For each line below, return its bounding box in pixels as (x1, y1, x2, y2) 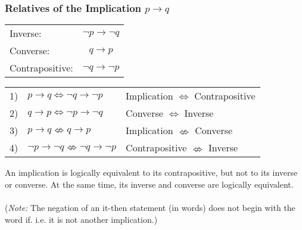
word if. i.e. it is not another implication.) (5, 213, 158, 225)
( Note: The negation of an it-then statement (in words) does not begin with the (5, 201, 295, 213)
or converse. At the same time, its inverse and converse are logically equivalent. (5, 178, 294, 190)
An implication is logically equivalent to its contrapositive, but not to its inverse (5, 166, 298, 179)
